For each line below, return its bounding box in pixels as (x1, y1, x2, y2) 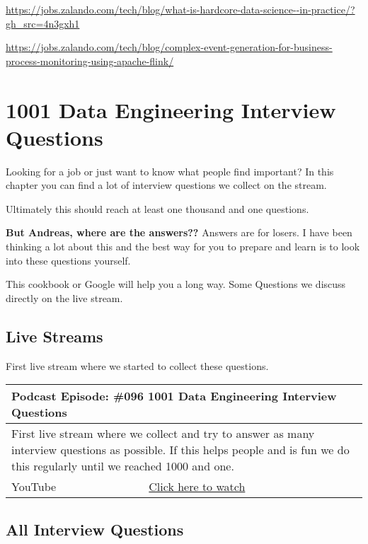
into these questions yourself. (6, 253, 131, 267)
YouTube (11, 478, 57, 495)
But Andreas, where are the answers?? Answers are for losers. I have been (6, 225, 352, 240)
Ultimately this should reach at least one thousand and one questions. (6, 201, 309, 216)
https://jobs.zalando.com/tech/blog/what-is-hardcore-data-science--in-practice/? (6, 2, 355, 16)
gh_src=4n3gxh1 (6, 16, 80, 30)
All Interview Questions (6, 518, 184, 540)
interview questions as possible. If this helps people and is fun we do (11, 441, 350, 458)
